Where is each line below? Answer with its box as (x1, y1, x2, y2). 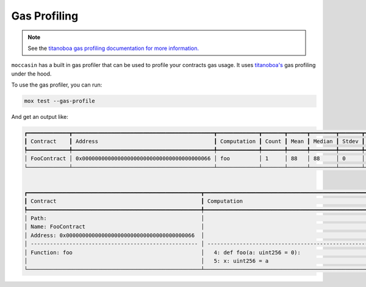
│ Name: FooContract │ (24, 223, 204, 230)
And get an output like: (11, 113, 68, 121)
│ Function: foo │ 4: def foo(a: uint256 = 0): (24, 249, 301, 256)
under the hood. (11, 70, 52, 77)
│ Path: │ (24, 214, 204, 222)
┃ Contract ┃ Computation (24, 198, 243, 205)
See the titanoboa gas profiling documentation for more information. (27, 44, 199, 52)
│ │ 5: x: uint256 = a (24, 257, 269, 264)
